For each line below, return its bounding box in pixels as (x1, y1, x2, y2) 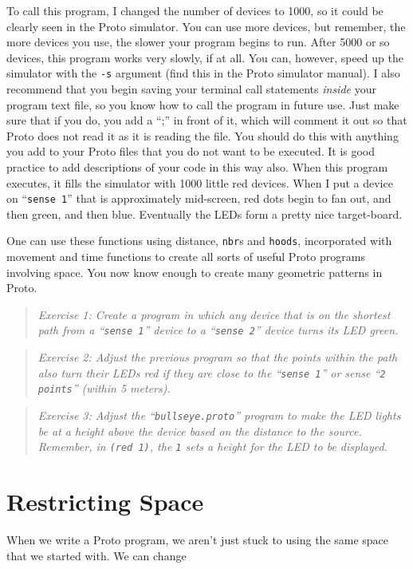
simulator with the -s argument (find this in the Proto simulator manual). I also (6, 65, 400, 81)
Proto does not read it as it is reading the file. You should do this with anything (6, 127, 399, 144)
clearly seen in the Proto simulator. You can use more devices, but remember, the (6, 18, 406, 34)
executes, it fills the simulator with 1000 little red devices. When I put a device (6, 174, 393, 191)
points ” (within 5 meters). (37, 380, 171, 397)
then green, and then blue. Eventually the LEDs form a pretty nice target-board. (6, 205, 403, 222)
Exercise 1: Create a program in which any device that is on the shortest (37, 306, 391, 322)
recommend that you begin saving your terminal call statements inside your (6, 81, 376, 97)
